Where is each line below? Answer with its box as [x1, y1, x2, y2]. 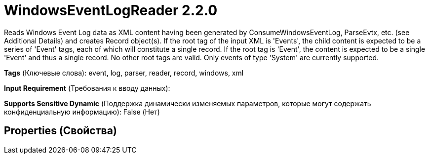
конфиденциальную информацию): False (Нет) [4, 107, 160, 116]
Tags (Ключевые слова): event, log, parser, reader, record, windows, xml [4, 68, 244, 77]
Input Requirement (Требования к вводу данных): [4, 83, 170, 92]
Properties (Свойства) [4, 124, 117, 137]
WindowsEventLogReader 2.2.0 [4, 2, 218, 19]
